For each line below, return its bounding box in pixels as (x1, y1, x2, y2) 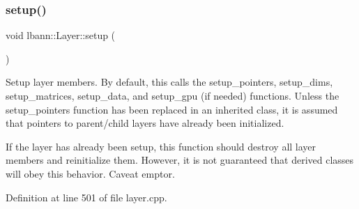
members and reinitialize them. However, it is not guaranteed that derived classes (6, 153, 354, 167)
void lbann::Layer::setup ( (6, 28, 116, 42)
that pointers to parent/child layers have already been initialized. (6, 116, 284, 130)
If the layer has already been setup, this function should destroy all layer (6, 139, 316, 153)
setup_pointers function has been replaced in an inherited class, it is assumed (6, 102, 338, 116)
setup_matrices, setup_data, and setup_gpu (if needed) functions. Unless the (6, 88, 339, 102)
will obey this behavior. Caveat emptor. (6, 166, 175, 180)
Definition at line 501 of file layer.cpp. (6, 189, 167, 204)
